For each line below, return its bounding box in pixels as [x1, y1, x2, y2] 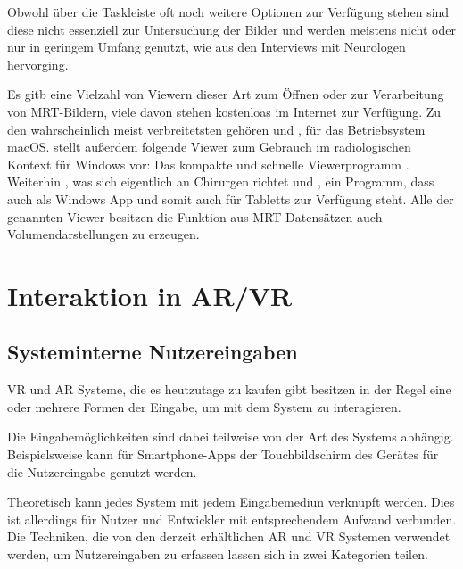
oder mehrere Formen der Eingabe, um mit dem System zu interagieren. [7, 397, 401, 416]
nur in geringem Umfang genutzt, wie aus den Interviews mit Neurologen [7, 37, 406, 56]
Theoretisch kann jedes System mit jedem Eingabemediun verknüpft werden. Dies [7, 492, 455, 511]
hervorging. [7, 54, 69, 73]
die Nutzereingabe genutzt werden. [7, 462, 197, 481]
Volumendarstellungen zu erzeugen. [7, 225, 200, 243]
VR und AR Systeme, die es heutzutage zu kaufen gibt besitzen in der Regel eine [7, 380, 451, 399]
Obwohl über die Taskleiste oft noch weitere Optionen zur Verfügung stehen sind [7, 3, 450, 21]
